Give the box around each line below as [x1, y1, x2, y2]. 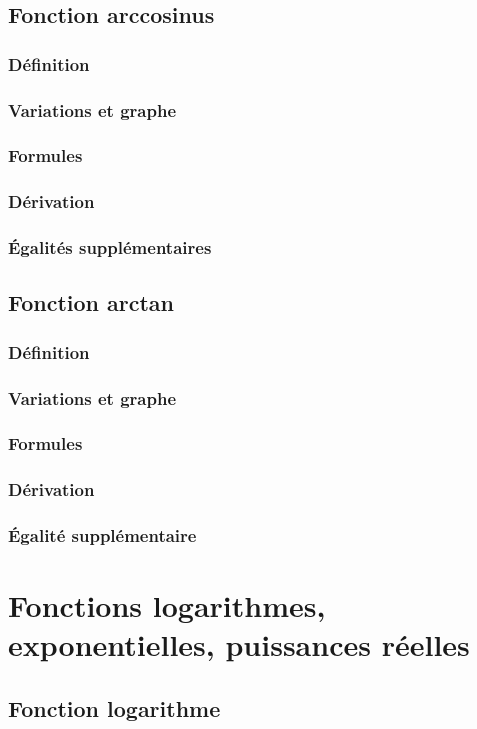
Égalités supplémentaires [8, 235, 212, 260]
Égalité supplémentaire [8, 523, 197, 548]
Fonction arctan [8, 287, 175, 318]
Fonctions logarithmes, [8, 585, 326, 626]
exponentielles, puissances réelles [8, 624, 470, 665]
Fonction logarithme [8, 692, 221, 723]
